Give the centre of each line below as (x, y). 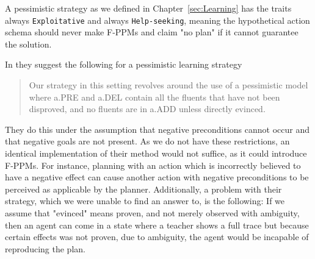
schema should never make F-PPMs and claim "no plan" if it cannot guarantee (152, 32)
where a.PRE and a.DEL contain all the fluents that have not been (154, 97)
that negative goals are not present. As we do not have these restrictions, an (147, 141)
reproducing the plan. (45, 248)
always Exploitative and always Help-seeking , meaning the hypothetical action (157, 20)
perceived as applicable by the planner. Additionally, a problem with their (143, 189)
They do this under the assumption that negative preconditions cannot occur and (157, 129)
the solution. (28, 44)
